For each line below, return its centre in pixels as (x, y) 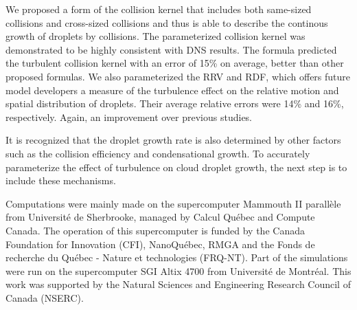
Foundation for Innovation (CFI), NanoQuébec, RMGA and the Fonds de (160, 244)
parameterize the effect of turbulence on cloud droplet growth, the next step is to (176, 167)
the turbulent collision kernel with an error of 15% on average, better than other (175, 63)
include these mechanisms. (61, 180)
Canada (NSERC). (45, 297)
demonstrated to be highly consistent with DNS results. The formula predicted (171, 49)
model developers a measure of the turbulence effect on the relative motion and (172, 90)
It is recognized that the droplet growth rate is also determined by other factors (173, 140)
